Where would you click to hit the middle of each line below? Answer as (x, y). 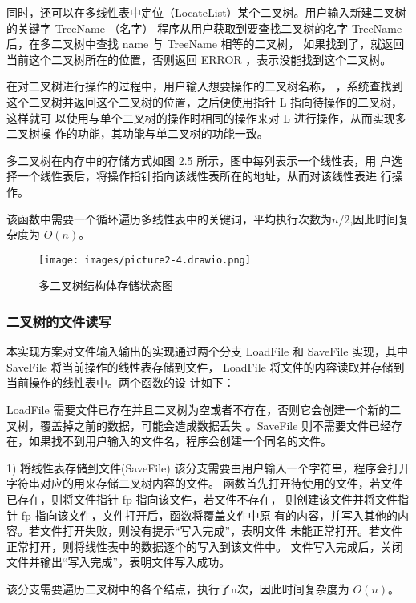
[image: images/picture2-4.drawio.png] (145, 260)
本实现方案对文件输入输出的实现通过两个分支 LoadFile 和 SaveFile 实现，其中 (208, 351)
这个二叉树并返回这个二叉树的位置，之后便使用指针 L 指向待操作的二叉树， (205, 101)
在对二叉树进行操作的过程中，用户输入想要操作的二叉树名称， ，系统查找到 (205, 86)
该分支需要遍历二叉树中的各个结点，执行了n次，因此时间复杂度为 (178, 588)
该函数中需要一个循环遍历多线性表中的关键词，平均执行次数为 (169, 218)
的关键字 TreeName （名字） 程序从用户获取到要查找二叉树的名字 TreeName (204, 28)
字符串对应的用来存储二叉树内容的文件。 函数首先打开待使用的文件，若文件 (205, 483)
